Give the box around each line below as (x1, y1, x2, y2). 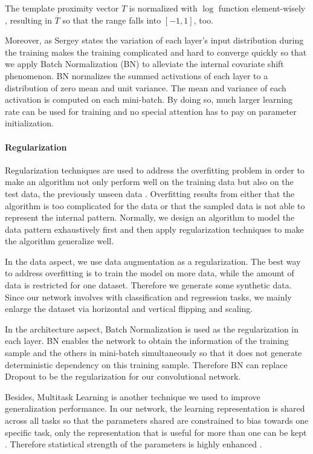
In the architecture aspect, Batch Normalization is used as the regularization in (5, 322, 299, 335)
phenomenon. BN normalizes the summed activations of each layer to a (5, 69, 268, 82)
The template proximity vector (5, 2, 119, 14)
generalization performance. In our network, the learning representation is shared (5, 402, 305, 415)
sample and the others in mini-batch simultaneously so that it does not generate (5, 346, 302, 359)
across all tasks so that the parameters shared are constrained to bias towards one (5, 414, 309, 427)
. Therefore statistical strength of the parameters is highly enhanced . (5, 438, 262, 450)
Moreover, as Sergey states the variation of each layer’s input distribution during (5, 34, 304, 47)
